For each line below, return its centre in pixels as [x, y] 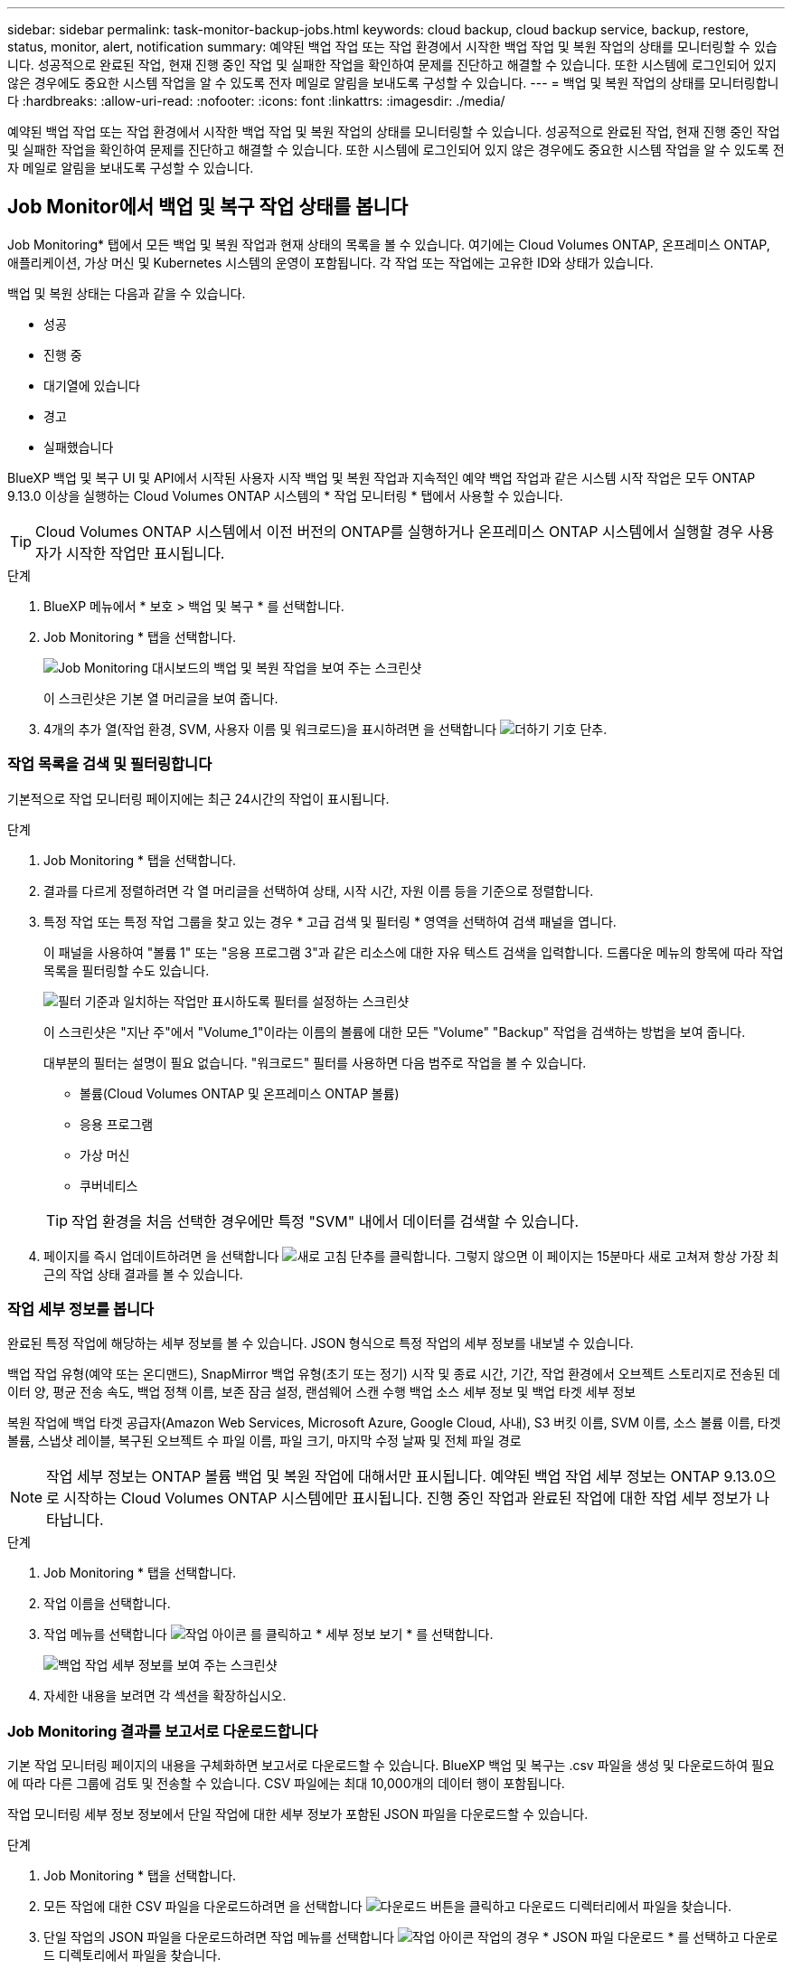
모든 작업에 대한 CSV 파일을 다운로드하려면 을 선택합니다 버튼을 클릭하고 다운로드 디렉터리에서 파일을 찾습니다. [387, 1907]
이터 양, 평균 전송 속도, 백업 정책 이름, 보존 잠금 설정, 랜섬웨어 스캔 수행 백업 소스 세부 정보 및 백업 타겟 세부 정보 [322, 1392]
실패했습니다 [79, 447]
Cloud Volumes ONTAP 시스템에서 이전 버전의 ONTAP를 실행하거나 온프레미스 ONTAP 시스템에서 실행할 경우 [390, 531]
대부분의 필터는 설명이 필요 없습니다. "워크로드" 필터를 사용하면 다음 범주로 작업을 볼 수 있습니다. [315, 1062]
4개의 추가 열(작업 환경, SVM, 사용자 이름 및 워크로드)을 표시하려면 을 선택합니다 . [325, 729]
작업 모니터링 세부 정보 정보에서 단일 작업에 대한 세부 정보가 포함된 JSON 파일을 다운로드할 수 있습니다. [298, 1814]
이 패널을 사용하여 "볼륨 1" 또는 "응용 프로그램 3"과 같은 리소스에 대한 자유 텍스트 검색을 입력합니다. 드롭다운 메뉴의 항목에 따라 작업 [414, 952]
